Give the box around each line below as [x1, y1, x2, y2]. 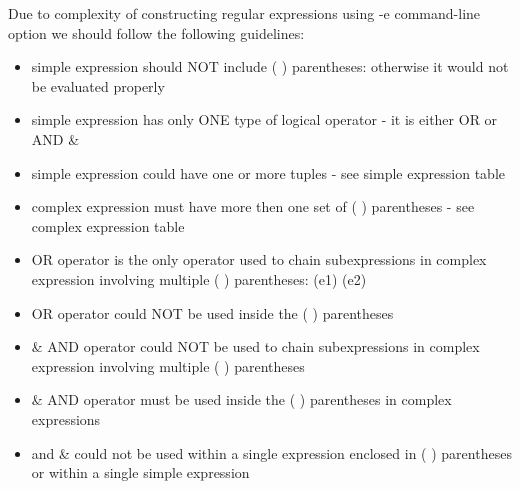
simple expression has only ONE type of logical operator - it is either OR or [31, 109, 498, 130]
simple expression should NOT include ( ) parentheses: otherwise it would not [31, 56, 509, 77]
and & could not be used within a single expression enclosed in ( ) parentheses [31, 442, 512, 463]
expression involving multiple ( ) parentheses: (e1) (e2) [31, 268, 367, 289]
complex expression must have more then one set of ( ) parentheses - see [31, 196, 475, 217]
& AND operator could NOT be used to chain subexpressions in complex [31, 336, 480, 357]
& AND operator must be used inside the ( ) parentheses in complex [31, 389, 452, 410]
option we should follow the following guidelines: [8, 22, 305, 43]
